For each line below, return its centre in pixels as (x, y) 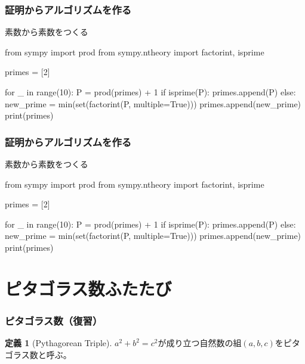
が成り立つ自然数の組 (200, 343)
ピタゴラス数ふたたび (88, 288)
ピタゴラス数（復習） (54, 320)
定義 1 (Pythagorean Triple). (58, 343)
